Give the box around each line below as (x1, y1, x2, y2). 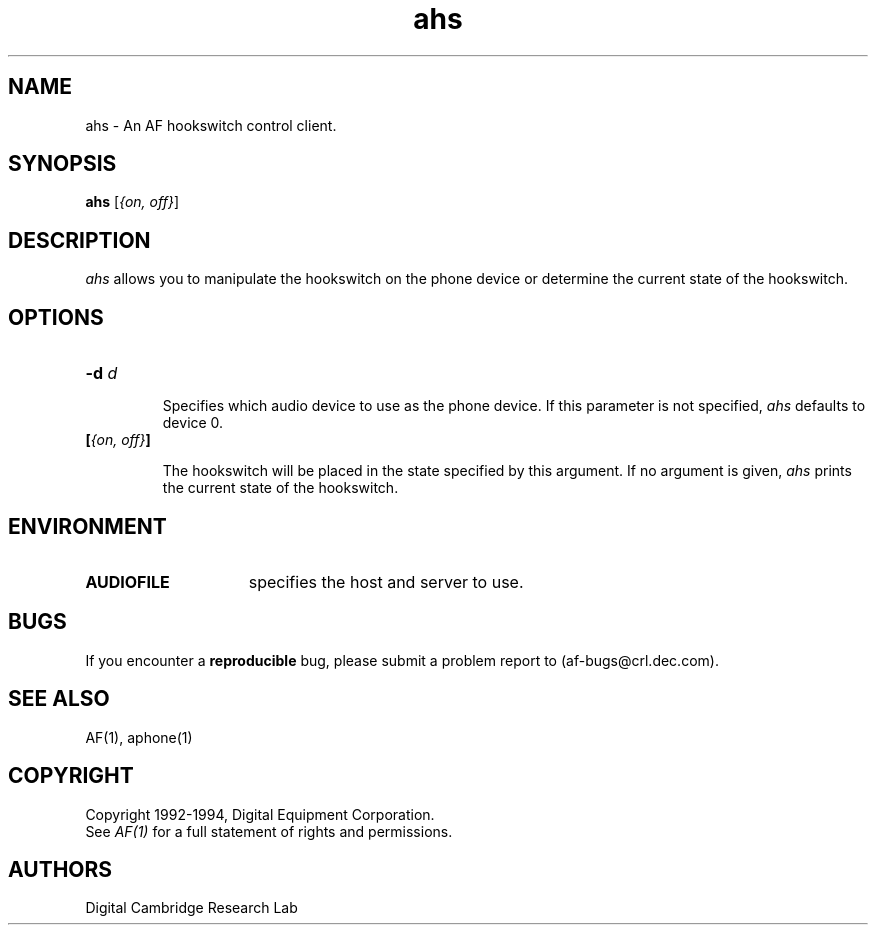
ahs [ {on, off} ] (85, 193, 179, 211)
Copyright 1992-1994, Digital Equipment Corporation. (85, 805, 435, 823)
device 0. (162, 414, 224, 432)
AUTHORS (8, 856, 113, 882)
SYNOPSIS (8, 151, 117, 177)
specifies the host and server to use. (248, 571, 524, 592)
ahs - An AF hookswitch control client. (85, 116, 337, 134)
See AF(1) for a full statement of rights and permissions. (85, 822, 453, 840)
